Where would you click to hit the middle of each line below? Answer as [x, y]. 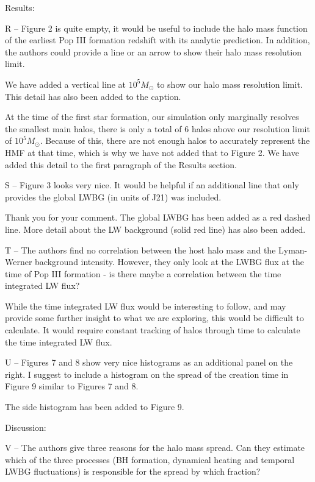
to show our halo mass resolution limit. [230, 84]
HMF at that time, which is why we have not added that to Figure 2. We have [152, 152]
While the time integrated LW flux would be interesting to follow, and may [146, 306]
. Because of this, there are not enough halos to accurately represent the [175, 140]
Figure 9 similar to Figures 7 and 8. [72, 386]
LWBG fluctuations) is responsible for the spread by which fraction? [133, 471]
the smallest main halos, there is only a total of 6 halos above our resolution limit [157, 128]
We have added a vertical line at [65, 84]
